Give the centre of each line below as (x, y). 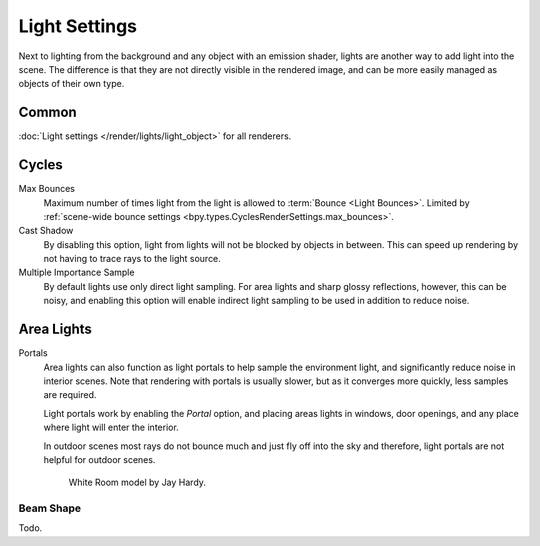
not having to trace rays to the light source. (132, 259)
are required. (70, 395)
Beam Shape (50, 508)
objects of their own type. (71, 84)
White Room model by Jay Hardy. (137, 482)
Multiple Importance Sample (76, 272)
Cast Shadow (46, 231)
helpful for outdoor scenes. (99, 459)
